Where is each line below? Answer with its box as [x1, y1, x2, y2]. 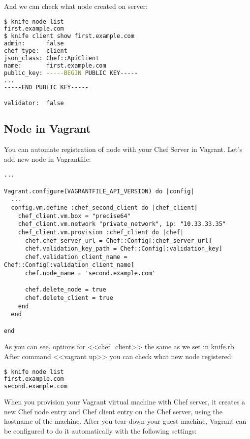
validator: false [4, 100, 64, 107]
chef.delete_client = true [25, 294, 113, 302]
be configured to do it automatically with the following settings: [4, 425, 197, 436]
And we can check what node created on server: [4, 1, 148, 11]
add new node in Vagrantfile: [4, 153, 91, 164]
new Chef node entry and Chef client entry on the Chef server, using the [4, 406, 223, 416]
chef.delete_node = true [25, 286, 106, 293]
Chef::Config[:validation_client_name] [4, 261, 134, 269]
